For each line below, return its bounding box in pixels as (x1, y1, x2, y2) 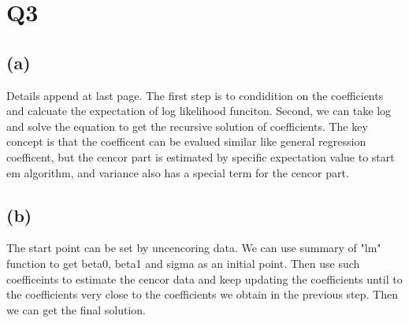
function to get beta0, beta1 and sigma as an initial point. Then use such (6, 254, 360, 271)
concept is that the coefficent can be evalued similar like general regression (6, 133, 366, 150)
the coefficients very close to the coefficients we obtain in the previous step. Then (6, 286, 398, 303)
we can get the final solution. (6, 301, 147, 317)
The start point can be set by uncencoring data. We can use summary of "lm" (6, 239, 381, 256)
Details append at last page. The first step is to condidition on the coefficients (6, 87, 384, 103)
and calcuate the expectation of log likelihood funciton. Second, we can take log (6, 102, 392, 119)
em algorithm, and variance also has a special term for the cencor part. (6, 164, 349, 180)
